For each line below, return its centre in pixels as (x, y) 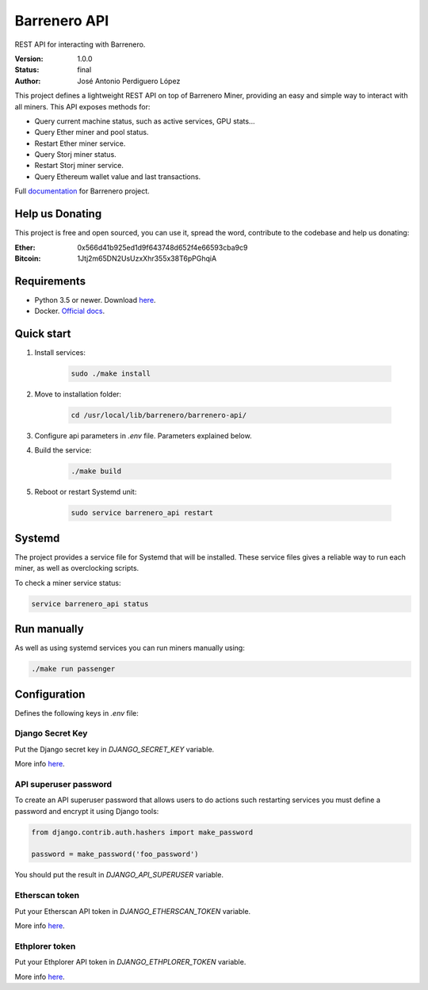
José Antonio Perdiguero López (129, 81)
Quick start (43, 334)
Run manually (49, 629)
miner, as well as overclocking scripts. (77, 568)
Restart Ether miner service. (80, 143)
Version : (29, 59)
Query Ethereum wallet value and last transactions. (118, 176)
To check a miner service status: (68, 583)
